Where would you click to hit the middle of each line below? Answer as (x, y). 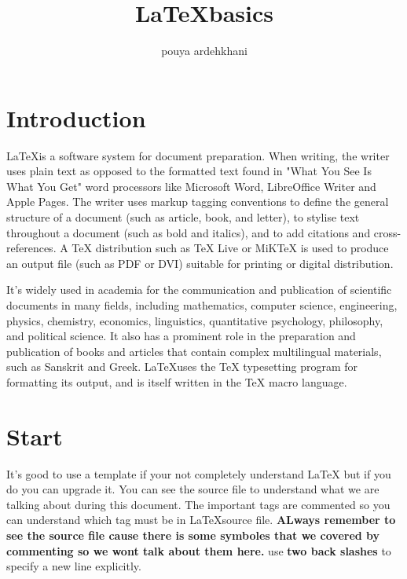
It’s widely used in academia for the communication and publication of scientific (199, 289)
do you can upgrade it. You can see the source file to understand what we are (193, 489)
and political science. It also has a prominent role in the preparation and (181, 336)
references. (31, 248)
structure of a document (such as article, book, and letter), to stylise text (183, 217)
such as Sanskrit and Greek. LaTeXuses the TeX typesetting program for (182, 366)
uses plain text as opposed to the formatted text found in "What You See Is (189, 171)
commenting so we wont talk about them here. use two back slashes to (199, 550)
